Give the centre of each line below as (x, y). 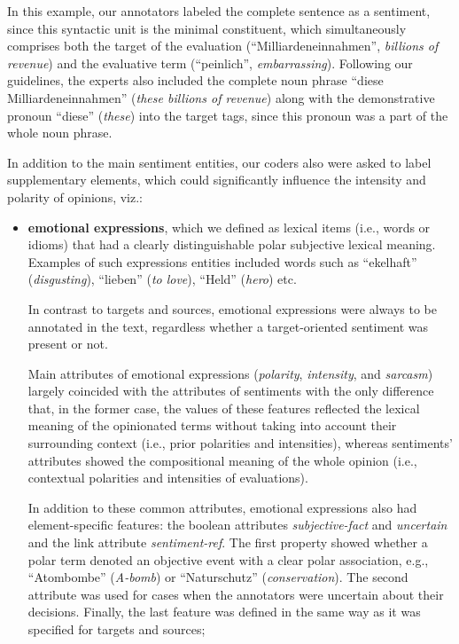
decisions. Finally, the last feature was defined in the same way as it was (224, 612)
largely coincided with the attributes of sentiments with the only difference (231, 391)
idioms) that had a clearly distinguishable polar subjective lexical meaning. (232, 244)
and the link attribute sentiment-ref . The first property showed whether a (228, 542)
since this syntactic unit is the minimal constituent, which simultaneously (207, 28)
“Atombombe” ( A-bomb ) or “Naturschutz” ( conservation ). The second (218, 577)
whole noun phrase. (60, 133)
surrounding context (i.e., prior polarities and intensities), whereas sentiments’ (240, 443)
